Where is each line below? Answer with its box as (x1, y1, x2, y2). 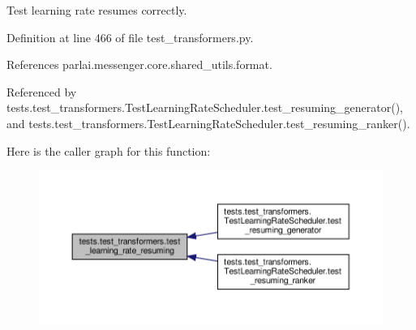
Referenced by (6, 83, 77, 100)
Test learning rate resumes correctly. (6, 2, 187, 18)
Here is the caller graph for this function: (6, 142, 211, 159)
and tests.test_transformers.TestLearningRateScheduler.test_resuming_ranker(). (6, 114, 410, 131)
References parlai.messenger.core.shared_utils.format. (6, 56, 272, 73)
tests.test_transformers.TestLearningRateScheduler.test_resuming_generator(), (6, 99, 403, 116)
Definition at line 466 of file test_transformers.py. (6, 28, 254, 45)
